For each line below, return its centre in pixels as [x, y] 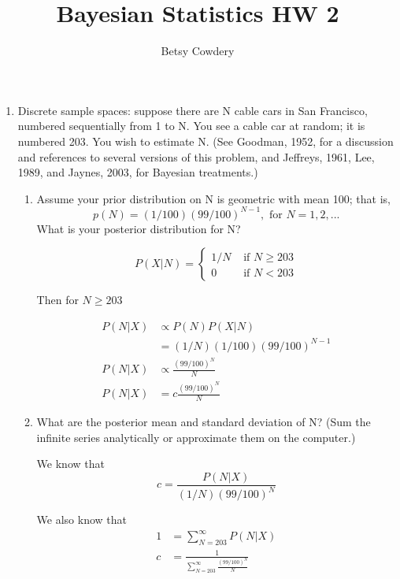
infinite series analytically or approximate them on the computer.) [196, 437]
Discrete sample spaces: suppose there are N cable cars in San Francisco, [193, 110]
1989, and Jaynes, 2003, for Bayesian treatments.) [138, 172]
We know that [70, 464]
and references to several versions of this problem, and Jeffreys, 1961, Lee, [196, 156]
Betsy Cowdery [198, 51]
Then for [57, 300]
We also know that [82, 520]
